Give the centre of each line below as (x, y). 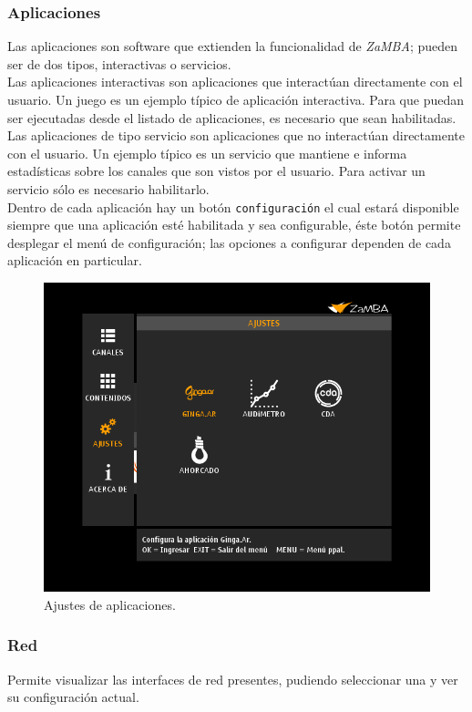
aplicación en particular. (75, 260)
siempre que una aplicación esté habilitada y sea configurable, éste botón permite (234, 225)
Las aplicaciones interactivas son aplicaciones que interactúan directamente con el (235, 82)
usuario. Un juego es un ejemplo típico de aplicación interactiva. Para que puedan (236, 99)
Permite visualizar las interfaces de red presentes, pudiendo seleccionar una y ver (233, 679)
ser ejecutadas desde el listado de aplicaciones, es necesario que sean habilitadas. (232, 117)
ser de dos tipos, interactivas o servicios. (119, 63)
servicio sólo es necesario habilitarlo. (108, 188)
